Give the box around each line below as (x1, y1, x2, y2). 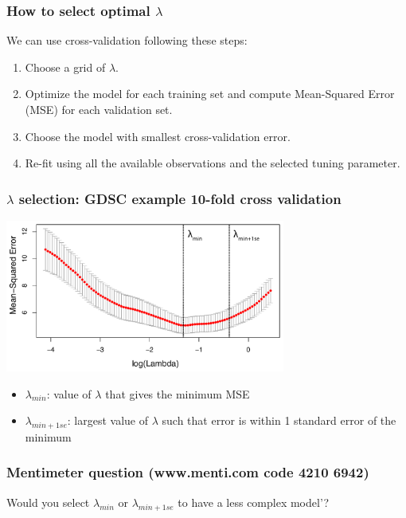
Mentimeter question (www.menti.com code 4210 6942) (6, 462, 369, 482)
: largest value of (67, 412, 149, 429)
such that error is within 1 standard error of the (162, 412, 396, 429)
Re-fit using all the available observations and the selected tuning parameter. (25, 155, 400, 171)
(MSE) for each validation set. (25, 101, 173, 117)
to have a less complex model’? (178, 493, 330, 510)
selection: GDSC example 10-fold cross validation (18, 188, 342, 208)
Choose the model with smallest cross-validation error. (25, 128, 291, 144)
